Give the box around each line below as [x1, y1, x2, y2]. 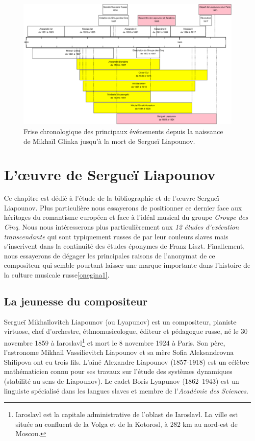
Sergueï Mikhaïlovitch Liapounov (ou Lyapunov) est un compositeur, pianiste [4, 316, 237, 326]
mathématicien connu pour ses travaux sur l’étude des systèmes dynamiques [4, 366, 232, 376]
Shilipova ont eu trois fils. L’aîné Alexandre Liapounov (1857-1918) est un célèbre [4, 356, 249, 367]
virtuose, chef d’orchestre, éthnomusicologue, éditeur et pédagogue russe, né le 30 [4, 326, 248, 336]
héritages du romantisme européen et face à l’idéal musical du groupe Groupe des [4, 212, 248, 222]
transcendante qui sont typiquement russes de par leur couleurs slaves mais [4, 231, 229, 241]
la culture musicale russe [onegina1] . [4, 270, 110, 280]
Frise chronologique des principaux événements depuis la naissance [24, 126, 223, 136]
